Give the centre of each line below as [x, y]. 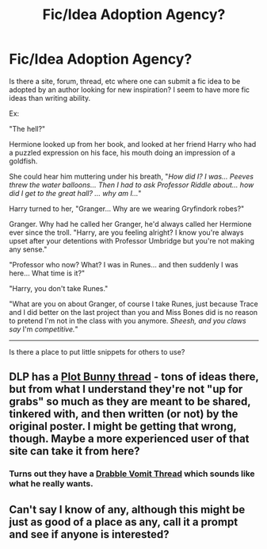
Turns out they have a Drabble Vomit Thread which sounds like [132, 474]
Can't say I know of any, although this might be [127, 509]
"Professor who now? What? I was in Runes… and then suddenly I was [124, 264]
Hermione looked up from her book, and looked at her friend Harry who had [133, 144]
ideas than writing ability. [50, 98]
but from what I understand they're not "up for [126, 389]
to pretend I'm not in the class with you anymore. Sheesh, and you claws [128, 321]
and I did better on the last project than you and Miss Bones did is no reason [133, 312]
